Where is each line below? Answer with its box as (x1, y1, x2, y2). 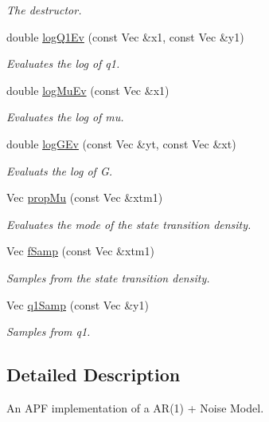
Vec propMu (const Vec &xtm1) (6, 189, 163, 206)
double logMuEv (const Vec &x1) (6, 81, 170, 98)
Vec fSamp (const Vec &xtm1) (6, 243, 154, 259)
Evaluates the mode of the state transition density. (6, 215, 251, 232)
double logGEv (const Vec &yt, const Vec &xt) (6, 135, 236, 152)
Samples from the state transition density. (6, 269, 210, 286)
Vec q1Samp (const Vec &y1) (6, 296, 149, 313)
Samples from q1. (6, 323, 91, 340)
